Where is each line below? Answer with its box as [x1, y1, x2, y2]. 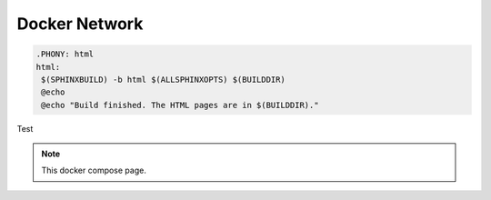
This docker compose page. [41, 165, 147, 176]
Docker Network [16, 14, 144, 34]
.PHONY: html [35, 49, 95, 59]
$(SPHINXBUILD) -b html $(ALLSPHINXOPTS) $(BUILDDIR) [41, 74, 286, 85]
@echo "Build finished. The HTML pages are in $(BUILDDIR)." [41, 100, 319, 110]
